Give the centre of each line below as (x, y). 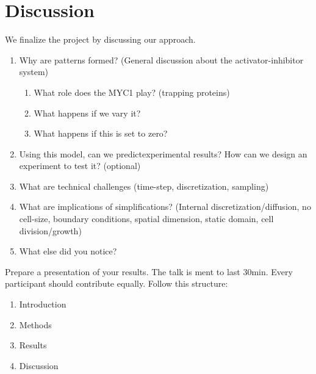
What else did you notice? (68, 251)
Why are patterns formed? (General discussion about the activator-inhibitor (161, 59)
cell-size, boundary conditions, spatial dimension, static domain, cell (146, 219)
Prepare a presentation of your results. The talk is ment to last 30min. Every (149, 271)
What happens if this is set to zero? (101, 133)
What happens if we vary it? (87, 113)
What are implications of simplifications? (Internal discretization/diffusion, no (165, 207)
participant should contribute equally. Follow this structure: (117, 283)
